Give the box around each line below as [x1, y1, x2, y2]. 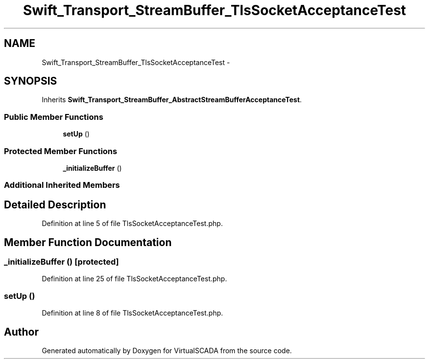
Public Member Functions [4, 112, 103, 122]
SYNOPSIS [4, 75, 57, 88]
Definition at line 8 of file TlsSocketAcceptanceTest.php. [42, 309, 223, 318]
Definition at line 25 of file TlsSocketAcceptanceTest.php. [42, 274, 227, 283]
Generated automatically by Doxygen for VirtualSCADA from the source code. [42, 346, 292, 355]
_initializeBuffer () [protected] [4, 257, 119, 267]
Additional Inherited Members [4, 180, 120, 190]
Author [4, 325, 39, 338]
